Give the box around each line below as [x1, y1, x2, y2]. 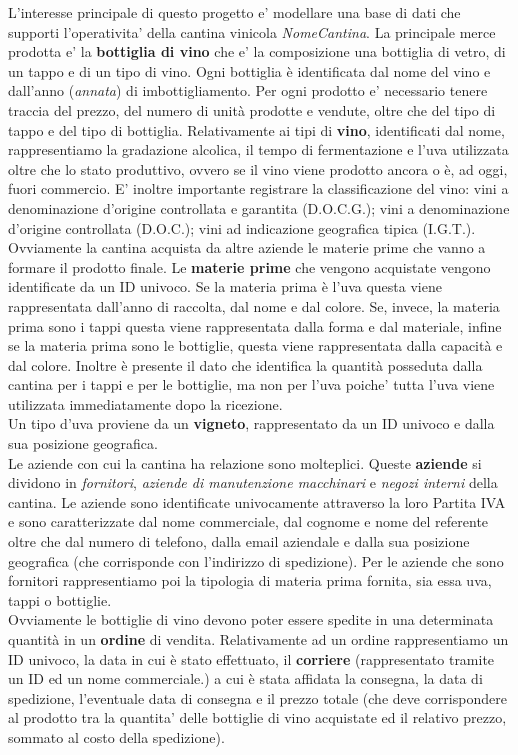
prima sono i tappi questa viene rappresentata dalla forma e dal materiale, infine [8, 315, 502, 336]
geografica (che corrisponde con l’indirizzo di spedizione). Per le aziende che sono [8, 550, 504, 571]
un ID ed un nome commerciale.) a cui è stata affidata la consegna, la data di [8, 668, 483, 689]
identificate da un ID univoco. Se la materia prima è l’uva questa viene [8, 276, 442, 297]
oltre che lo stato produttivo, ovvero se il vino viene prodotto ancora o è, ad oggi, [8, 158, 508, 179]
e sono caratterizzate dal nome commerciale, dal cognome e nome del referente [8, 511, 489, 532]
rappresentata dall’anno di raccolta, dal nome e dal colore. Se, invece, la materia [8, 295, 500, 316]
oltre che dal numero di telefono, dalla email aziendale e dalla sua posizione [8, 531, 470, 552]
